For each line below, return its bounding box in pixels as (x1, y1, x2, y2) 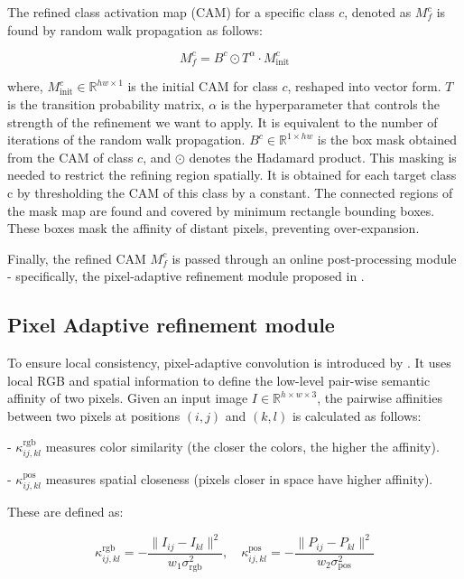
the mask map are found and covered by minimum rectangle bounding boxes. (7, 201, 435, 219)
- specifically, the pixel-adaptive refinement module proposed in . (7, 266, 365, 285)
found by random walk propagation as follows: (7, 20, 263, 39)
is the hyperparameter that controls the (220, 95, 440, 114)
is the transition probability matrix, (7, 95, 205, 114)
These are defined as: (7, 502, 124, 521)
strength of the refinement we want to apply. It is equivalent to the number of (7, 112, 438, 131)
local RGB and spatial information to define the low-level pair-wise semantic (7, 370, 431, 389)
